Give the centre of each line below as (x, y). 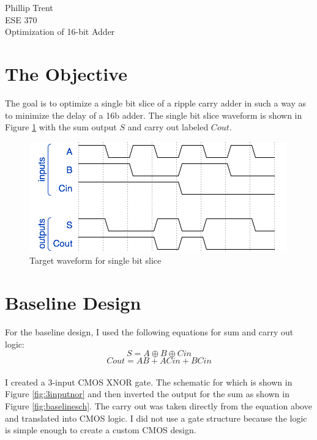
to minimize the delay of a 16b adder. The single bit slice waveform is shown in (154, 115)
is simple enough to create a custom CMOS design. (101, 430)
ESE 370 (21, 19)
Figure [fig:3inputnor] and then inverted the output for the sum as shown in (147, 394)
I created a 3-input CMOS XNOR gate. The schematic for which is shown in (149, 382)
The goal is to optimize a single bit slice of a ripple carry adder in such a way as (156, 103)
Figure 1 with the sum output (61, 127)
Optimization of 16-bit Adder (60, 32)
